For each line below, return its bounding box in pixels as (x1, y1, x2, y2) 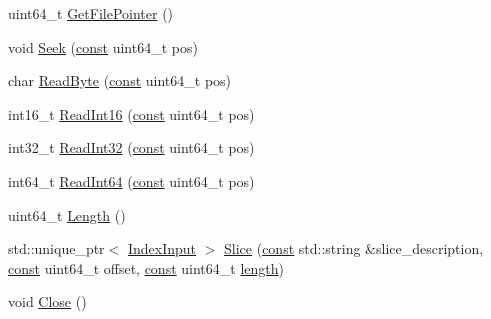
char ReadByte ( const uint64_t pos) (8, 70, 232, 91)
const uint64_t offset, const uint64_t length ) (8, 257, 284, 278)
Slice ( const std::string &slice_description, (224, 238, 484, 259)
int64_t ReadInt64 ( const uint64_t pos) (8, 170, 255, 191)
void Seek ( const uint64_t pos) (8, 36, 198, 57)
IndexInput (127, 238, 197, 259)
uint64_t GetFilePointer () (8, 3, 174, 23)
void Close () (8, 291, 87, 312)
